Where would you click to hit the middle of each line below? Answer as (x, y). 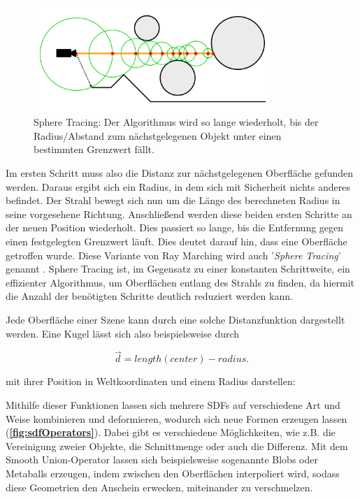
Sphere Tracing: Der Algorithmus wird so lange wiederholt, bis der (176, 122)
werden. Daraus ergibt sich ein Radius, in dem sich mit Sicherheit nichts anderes (178, 186)
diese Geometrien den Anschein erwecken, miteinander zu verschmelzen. (159, 487)
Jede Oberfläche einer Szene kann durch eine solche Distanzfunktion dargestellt (175, 319)
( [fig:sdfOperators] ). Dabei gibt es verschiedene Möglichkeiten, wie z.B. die (171, 432)
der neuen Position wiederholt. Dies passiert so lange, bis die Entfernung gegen (175, 227)
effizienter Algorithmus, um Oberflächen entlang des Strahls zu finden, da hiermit (180, 282)
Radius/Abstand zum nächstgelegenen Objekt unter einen (158, 135)
